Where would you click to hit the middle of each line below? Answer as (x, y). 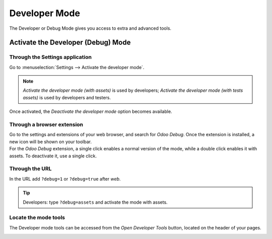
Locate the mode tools (37, 218)
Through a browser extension (46, 125)
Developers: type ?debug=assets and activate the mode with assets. (95, 202)
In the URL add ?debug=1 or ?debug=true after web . (65, 178)
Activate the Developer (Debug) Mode (70, 43)
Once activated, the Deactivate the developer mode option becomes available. (91, 111)
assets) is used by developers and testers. (67, 97)
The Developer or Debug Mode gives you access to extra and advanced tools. (90, 28)
